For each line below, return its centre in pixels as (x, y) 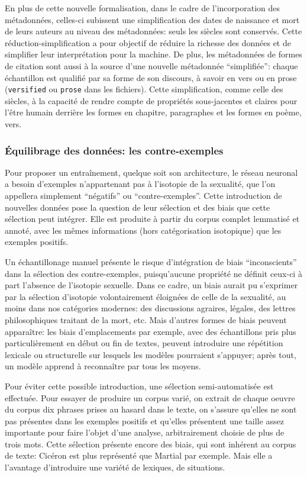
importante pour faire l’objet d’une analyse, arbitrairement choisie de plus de (145, 432)
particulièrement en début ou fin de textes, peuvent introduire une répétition (144, 343)
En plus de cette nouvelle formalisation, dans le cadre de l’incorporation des (143, 8)
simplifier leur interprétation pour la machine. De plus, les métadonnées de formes (153, 54)
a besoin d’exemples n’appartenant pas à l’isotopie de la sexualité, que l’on (140, 184)
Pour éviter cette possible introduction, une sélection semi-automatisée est (139, 386)
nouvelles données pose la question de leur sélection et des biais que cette (138, 207)
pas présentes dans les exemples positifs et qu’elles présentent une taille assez (144, 420)
